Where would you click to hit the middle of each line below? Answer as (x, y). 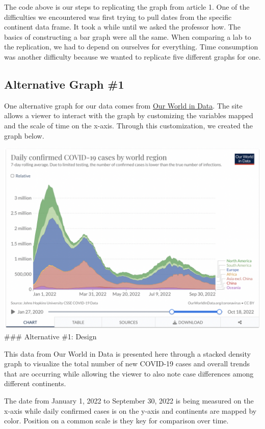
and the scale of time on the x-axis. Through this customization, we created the (129, 125)
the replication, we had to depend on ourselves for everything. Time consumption (131, 47)
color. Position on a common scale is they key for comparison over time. (116, 421)
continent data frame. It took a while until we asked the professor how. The (122, 27)
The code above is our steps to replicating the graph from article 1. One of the (127, 7)
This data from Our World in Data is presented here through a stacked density (127, 353)
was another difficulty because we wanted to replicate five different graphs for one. (132, 56)
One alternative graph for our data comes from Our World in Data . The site (123, 105)
